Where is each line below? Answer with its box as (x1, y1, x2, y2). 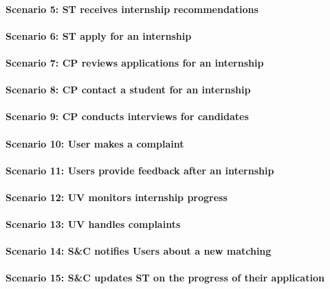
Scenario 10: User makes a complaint (5, 136, 184, 150)
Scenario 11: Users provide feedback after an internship (5, 163, 274, 177)
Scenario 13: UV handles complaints (5, 217, 181, 231)
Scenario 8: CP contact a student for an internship (5, 82, 251, 97)
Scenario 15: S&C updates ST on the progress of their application (5, 270, 324, 285)
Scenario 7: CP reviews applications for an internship (5, 55, 264, 69)
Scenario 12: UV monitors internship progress (5, 189, 228, 204)
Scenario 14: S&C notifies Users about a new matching (5, 244, 272, 258)
